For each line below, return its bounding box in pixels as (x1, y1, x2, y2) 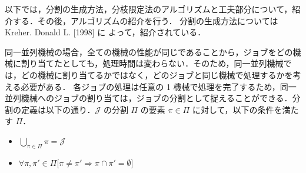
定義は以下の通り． (21, 103, 95, 115)
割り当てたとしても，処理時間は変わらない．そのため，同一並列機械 (21, 57, 284, 69)
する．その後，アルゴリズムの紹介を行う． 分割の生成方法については (12, 14, 278, 26)
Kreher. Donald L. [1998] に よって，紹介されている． (5, 26, 206, 38)
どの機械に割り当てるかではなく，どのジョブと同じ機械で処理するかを (21, 68, 293, 81)
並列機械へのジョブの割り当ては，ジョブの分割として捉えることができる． (5, 92, 292, 104)
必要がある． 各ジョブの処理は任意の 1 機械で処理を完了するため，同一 (21, 80, 297, 92)
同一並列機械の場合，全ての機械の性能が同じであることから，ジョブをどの (5, 45, 293, 58)
